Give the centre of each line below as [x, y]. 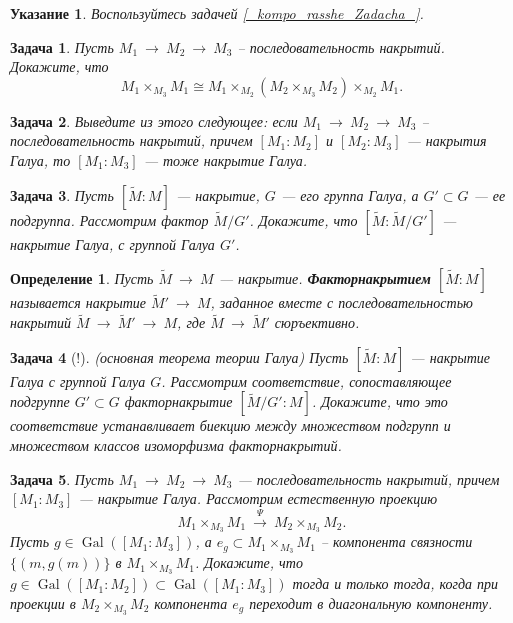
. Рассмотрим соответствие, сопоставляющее [306, 380]
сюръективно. [317, 322]
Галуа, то [40, 159]
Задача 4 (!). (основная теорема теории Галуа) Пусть [179, 356]
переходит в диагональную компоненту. [371, 602]
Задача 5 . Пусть [62, 478]
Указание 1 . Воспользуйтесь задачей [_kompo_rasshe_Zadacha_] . [217, 13]
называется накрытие [78, 302]
